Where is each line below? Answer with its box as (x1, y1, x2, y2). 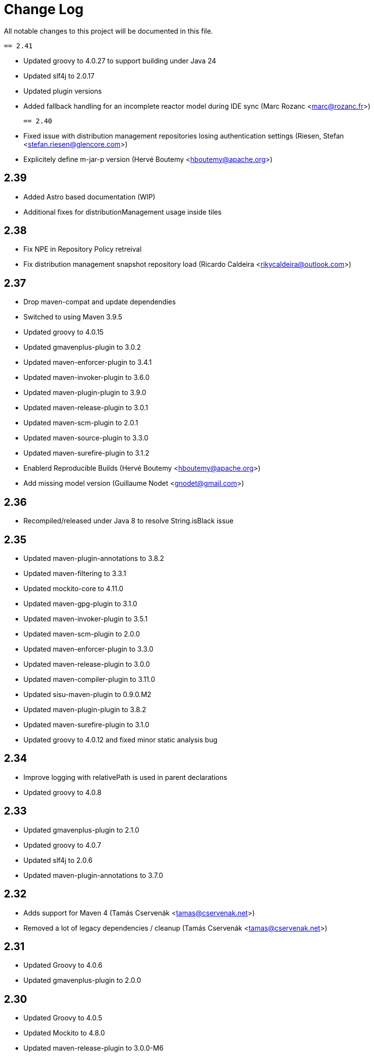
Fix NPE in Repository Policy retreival (23, 245, 142, 254)
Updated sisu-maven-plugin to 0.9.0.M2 (23, 690, 151, 698)
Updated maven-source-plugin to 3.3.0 (23, 434, 149, 442)
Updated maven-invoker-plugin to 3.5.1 (23, 614, 148, 623)
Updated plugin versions (23, 86, 102, 95)
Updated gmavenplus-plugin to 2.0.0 (23, 976, 141, 985)
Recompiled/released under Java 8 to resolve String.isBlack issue (23, 517, 234, 525)
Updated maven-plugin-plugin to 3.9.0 (23, 388, 147, 397)
